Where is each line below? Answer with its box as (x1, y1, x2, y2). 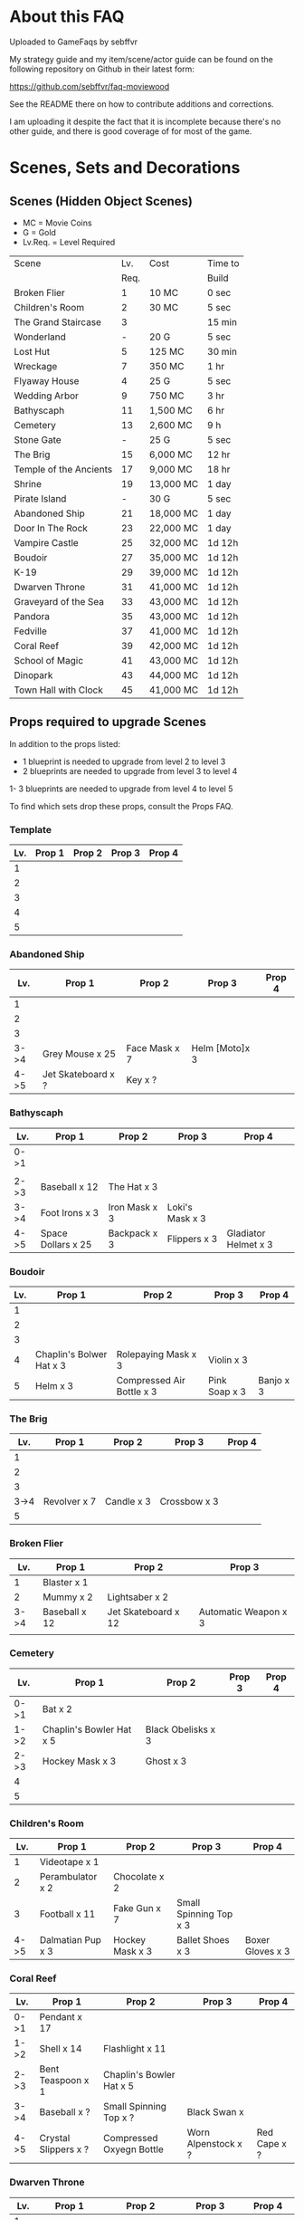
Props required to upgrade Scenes (9, 714, 206, 730)
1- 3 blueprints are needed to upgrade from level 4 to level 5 (9, 783, 233, 794)
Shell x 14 (39, 2043, 82, 2055)
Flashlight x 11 (103, 2043, 166, 2055)
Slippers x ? (39, 2143, 89, 2156)
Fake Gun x (112, 1902, 161, 1915)
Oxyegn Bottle (103, 2143, 165, 2156)
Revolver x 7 (43, 1496, 97, 1508)
